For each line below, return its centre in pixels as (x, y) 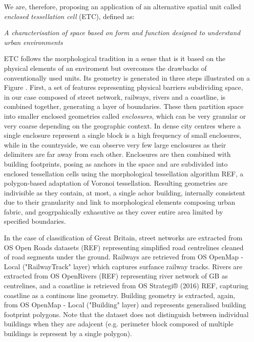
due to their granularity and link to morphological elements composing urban (120, 202)
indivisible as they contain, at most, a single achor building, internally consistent (125, 192)
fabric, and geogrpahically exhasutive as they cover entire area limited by (114, 211)
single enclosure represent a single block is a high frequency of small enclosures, (123, 135)
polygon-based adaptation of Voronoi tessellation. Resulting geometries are (116, 183)
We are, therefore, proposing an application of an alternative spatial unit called (123, 6)
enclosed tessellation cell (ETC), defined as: (69, 16)
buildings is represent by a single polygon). (68, 333)
